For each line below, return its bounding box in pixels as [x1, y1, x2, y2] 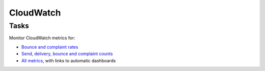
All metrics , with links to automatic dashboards [21, 57, 116, 63]
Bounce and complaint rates [21, 44, 79, 50]
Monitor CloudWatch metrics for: [9, 35, 76, 41]
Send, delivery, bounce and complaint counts [21, 51, 113, 57]
